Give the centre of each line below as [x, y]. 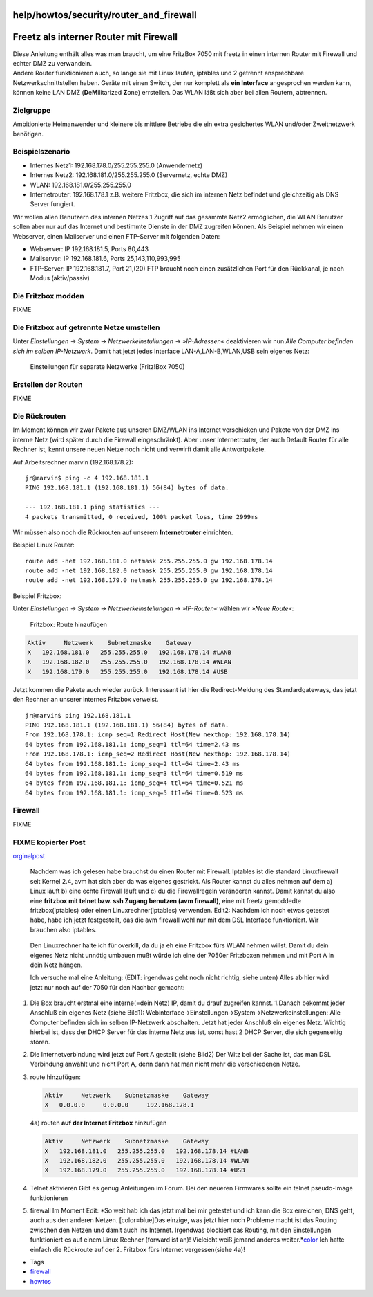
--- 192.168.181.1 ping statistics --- [93, 507]
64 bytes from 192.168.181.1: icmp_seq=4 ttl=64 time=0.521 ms [134, 783]
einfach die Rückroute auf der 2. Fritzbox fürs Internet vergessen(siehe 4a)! [137, 1249]
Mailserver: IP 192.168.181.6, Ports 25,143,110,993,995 [105, 259]
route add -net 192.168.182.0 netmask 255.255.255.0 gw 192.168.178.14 [149, 571]
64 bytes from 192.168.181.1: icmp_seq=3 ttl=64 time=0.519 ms [134, 773]
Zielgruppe [32, 110]
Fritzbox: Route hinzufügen [68, 624]
